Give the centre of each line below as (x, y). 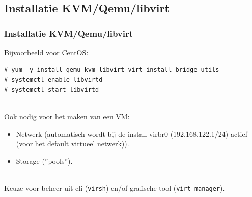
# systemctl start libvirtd (52, 90)
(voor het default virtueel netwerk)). (73, 144)
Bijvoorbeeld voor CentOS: (46, 52)
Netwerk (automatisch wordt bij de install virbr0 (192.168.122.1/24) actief (132, 133)
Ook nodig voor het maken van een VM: (67, 116)
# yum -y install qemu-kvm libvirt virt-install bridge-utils (112, 70)
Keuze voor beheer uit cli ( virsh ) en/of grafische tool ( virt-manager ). (115, 188)
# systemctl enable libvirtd (53, 80)
